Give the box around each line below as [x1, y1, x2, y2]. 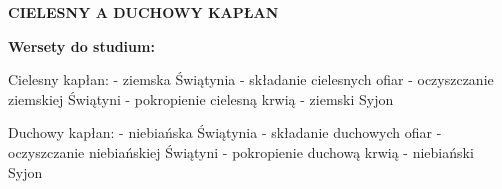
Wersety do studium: [8, 35, 155, 56]
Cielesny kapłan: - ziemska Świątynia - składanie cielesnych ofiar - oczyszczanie [8, 69, 494, 90]
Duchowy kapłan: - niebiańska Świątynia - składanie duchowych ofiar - [8, 122, 442, 143]
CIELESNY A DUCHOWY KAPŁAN [8, 2, 279, 22]
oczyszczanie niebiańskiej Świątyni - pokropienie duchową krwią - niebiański [8, 141, 474, 162]
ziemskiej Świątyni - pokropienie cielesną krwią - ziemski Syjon [8, 88, 394, 109]
